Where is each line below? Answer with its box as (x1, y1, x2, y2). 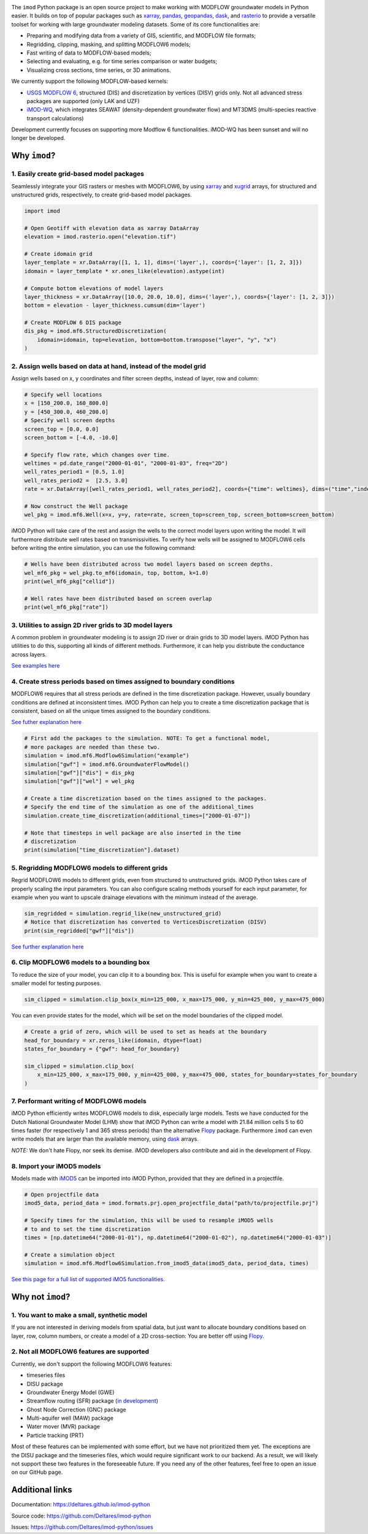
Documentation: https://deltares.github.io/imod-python (11, 1501, 150, 1508)
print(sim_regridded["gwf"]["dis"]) (24, 927, 135, 934)
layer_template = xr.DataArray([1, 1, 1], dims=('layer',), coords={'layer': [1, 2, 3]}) (24, 259, 303, 266)
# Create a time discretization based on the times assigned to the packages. (24, 795, 267, 802)
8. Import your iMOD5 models (11, 1162, 101, 1170)
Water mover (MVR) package (26, 1423, 101, 1430)
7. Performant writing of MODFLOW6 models (11, 1097, 147, 1105)
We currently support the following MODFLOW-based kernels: (11, 77, 169, 85)
